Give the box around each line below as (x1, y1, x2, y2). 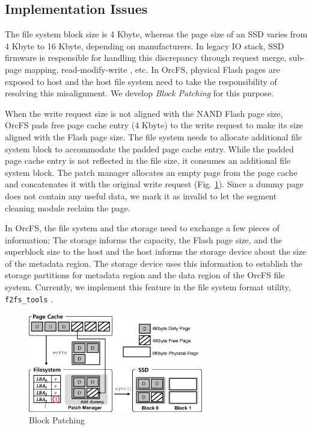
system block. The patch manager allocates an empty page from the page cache (5, 166, 298, 178)
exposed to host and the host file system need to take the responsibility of (5, 75, 277, 87)
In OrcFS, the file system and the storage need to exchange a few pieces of (5, 222, 280, 234)
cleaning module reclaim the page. (5, 201, 130, 214)
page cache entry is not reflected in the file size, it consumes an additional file (5, 154, 291, 167)
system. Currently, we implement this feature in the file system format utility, (5, 281, 291, 293)
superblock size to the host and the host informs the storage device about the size (5, 245, 307, 258)
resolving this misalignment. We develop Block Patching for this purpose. (5, 87, 274, 99)
